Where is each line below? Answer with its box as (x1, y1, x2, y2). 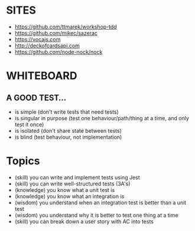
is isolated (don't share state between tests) (14, 127, 122, 134)
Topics (6, 155, 40, 168)
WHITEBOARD (6, 69, 77, 83)
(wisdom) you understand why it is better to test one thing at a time (14, 211, 178, 219)
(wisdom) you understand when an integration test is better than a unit (14, 199, 187, 206)
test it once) (14, 121, 44, 128)
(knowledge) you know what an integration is (14, 192, 125, 200)
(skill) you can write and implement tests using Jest (14, 174, 140, 181)
